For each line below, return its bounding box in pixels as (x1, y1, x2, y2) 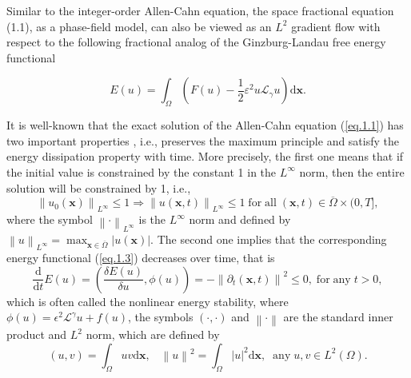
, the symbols (128, 308, 194, 325)
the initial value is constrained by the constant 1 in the (6, 163, 277, 180)
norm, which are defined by (86, 326, 220, 343)
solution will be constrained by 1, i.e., (6, 179, 191, 196)
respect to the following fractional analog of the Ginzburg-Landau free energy (6, 34, 386, 50)
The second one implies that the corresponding (157, 230, 387, 247)
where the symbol (6, 211, 93, 228)
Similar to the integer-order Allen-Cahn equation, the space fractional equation (6, 2, 394, 18)
